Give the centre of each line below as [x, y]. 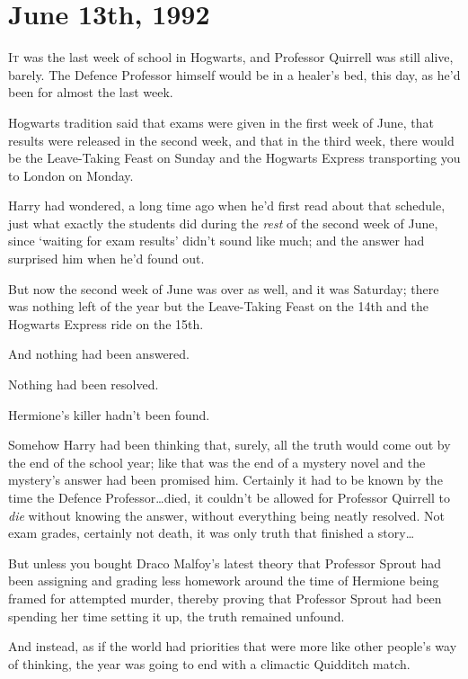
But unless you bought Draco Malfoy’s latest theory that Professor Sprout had [225, 563]
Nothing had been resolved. [84, 384]
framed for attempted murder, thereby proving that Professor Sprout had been [225, 598]
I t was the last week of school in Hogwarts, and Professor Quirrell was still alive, [231, 57]
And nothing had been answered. [99, 354]
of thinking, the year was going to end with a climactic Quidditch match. [209, 663]
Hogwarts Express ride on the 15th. [106, 323]
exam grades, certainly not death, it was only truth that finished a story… [212, 533]
